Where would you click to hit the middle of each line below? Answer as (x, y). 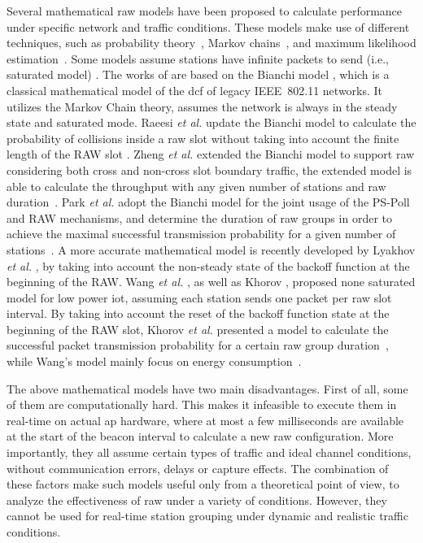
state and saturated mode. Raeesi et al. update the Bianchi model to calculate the (211, 122)
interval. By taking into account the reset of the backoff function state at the (198, 313)
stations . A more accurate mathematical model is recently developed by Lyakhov (211, 249)
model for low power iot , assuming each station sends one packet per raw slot (199, 297)
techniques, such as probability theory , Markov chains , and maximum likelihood (211, 43)
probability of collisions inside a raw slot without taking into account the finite (203, 138)
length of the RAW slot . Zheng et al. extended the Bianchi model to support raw (211, 154)
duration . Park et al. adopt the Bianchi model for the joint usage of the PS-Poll (208, 202)
